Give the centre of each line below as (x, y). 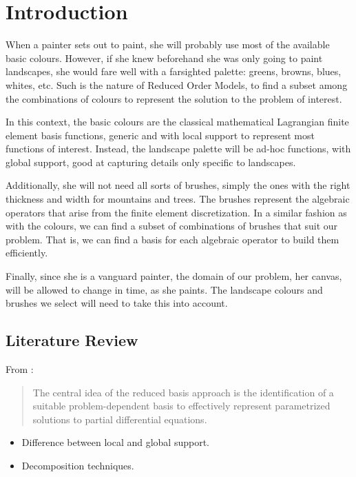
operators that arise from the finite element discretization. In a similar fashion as (176, 212)
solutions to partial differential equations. (120, 419)
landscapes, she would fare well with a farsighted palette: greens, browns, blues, (174, 71)
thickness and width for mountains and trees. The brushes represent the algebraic (178, 199)
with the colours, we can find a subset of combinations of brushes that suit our (172, 226)
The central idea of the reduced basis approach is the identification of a (183, 392)
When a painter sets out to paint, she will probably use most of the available (168, 44)
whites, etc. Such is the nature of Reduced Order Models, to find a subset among (177, 84)
